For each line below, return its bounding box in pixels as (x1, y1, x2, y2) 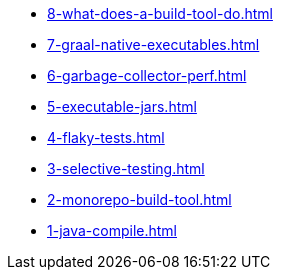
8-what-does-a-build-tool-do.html (47, 5, 273, 22)
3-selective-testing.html (47, 160, 205, 177)
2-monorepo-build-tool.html (47, 191, 232, 208)
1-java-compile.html (47, 222, 177, 239)
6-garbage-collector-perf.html (47, 67, 247, 84)
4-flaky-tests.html (47, 129, 165, 146)
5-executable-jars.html (47, 98, 197, 115)
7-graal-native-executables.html (47, 36, 260, 53)
